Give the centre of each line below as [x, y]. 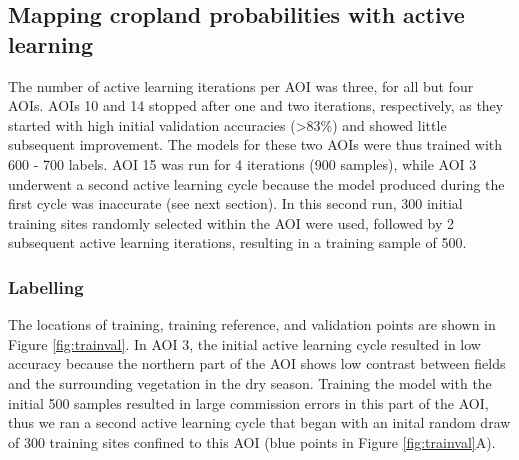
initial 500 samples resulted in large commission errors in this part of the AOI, [248, 402]
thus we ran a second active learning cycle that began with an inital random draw [259, 422]
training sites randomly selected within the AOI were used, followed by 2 [231, 222]
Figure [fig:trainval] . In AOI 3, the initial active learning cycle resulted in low [244, 343]
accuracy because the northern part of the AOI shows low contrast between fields [257, 363]
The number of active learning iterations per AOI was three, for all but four [241, 85]
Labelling [46, 286]
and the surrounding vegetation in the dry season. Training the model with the [250, 382]
